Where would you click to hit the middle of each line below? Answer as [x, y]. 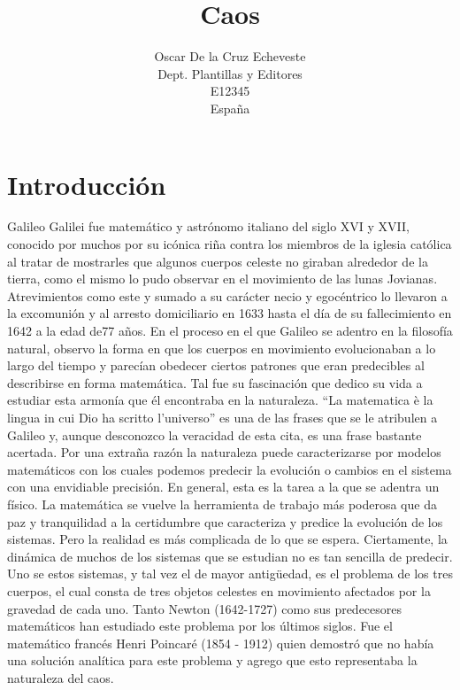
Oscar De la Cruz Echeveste [230, 56]
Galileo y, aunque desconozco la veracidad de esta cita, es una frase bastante [215, 434]
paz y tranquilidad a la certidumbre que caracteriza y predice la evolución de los [225, 521]
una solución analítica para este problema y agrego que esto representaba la [212, 660]
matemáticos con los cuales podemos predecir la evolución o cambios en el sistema [230, 469]
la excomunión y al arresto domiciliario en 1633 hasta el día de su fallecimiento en [230, 313]
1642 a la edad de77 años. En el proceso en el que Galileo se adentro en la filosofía [230, 330]
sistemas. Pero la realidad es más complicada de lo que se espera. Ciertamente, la [227, 539]
